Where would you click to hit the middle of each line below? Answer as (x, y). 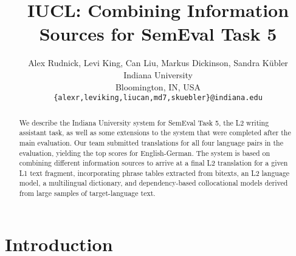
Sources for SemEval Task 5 (158, 34)
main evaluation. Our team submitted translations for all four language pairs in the (151, 142)
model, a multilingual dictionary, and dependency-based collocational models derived (153, 183)
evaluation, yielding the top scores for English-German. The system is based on (145, 153)
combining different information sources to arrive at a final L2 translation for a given (153, 163)
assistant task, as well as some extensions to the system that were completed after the (155, 133)
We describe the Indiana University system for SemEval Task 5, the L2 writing (144, 122)
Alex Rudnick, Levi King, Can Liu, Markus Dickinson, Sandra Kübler (158, 63)
